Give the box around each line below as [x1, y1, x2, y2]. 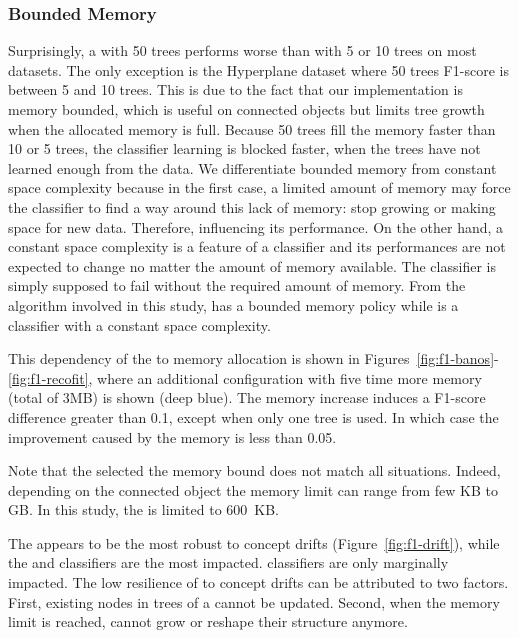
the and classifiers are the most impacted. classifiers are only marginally [8, 552, 449, 573]
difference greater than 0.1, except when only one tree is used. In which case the [8, 406, 499, 427]
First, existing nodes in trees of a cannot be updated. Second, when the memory [8, 591, 500, 612]
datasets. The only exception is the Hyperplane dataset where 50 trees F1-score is [8, 59, 509, 80]
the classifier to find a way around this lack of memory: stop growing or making [8, 196, 496, 217]
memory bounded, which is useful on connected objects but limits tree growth [8, 99, 485, 119]
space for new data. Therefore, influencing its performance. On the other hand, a [8, 216, 504, 237]
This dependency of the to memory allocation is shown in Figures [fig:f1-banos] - [8, 348, 499, 369]
